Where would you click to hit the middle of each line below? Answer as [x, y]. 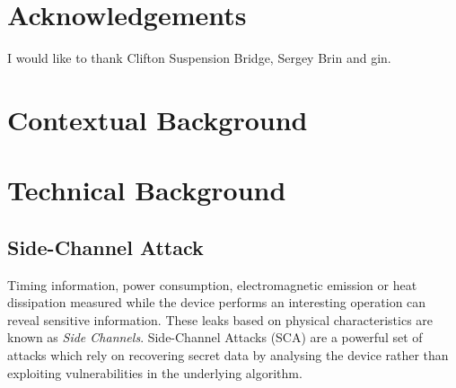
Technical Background [147, 190]
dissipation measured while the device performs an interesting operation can [217, 302]
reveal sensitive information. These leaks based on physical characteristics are [220, 319]
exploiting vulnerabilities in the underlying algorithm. [155, 372]
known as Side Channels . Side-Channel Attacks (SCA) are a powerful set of [215, 337]
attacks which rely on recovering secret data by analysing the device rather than [228, 355]
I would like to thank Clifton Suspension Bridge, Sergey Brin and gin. [199, 58]
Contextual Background [158, 119]
